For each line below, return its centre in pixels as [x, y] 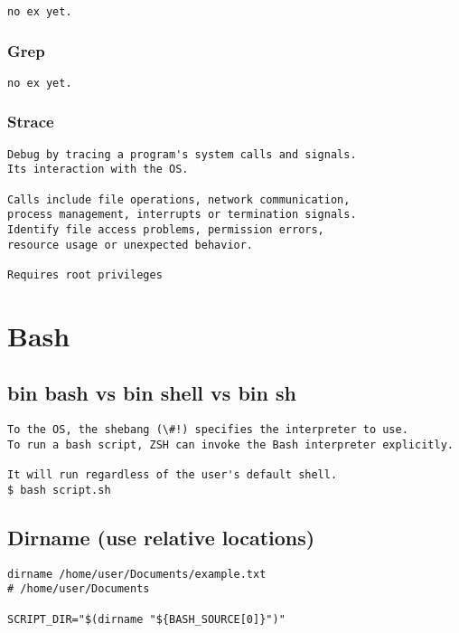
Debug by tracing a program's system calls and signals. [182, 154]
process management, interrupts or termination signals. [182, 215]
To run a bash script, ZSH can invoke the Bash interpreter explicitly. [230, 444]
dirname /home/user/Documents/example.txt [137, 574]
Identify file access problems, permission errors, [166, 230]
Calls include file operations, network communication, [179, 199]
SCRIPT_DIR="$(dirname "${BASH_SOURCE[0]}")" [146, 619]
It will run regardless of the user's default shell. [173, 475]
